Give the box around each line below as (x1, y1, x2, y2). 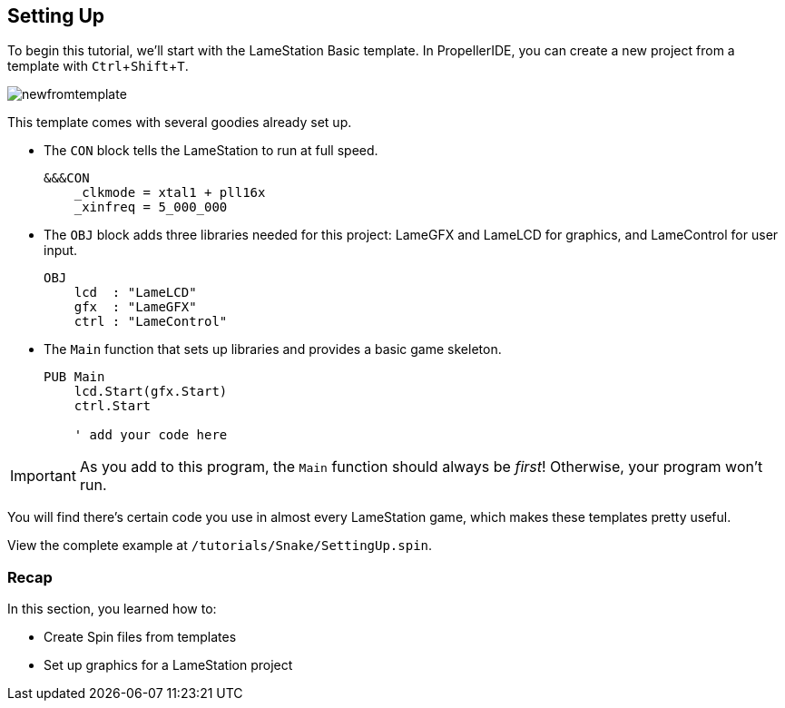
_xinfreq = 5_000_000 (74, 200, 228, 215)
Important (10, 467, 76, 486)
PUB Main (44, 369, 105, 385)
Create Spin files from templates (44, 629, 237, 645)
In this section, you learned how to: (7, 601, 217, 617)
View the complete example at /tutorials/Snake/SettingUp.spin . (7, 537, 433, 554)
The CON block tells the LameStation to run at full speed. (44, 143, 378, 159)
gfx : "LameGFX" (74, 300, 197, 315)
